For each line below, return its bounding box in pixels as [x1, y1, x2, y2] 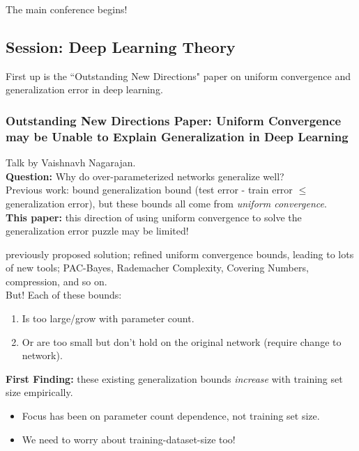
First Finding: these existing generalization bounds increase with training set [6, 371, 343, 386]
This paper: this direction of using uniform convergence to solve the [6, 209, 302, 224]
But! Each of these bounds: [6, 287, 122, 302]
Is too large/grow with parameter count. [22, 311, 194, 326]
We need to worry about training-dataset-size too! [22, 432, 236, 446]
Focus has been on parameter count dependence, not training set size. [22, 409, 320, 423]
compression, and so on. [6, 274, 107, 288]
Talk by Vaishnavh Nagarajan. [6, 155, 136, 170]
